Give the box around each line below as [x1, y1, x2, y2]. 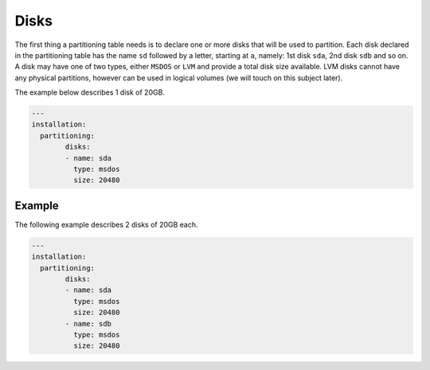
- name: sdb [64, 319, 111, 328]
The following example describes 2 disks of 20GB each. [14, 220, 198, 229]
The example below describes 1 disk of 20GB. [14, 88, 165, 97]
